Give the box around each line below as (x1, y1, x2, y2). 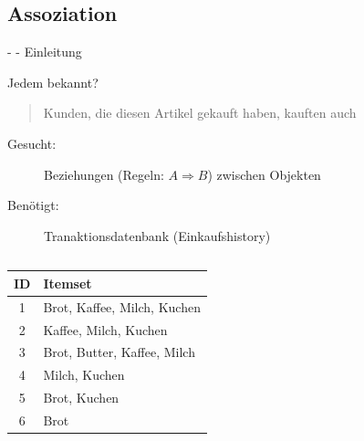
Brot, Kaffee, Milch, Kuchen (43, 297, 201, 316)
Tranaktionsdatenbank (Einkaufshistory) (44, 226, 271, 245)
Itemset (43, 273, 92, 292)
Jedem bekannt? (7, 72, 99, 91)
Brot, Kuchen (43, 388, 120, 407)
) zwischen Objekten (207, 164, 321, 184)
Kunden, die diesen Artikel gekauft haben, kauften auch (43, 103, 357, 122)
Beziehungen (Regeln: (44, 164, 164, 184)
